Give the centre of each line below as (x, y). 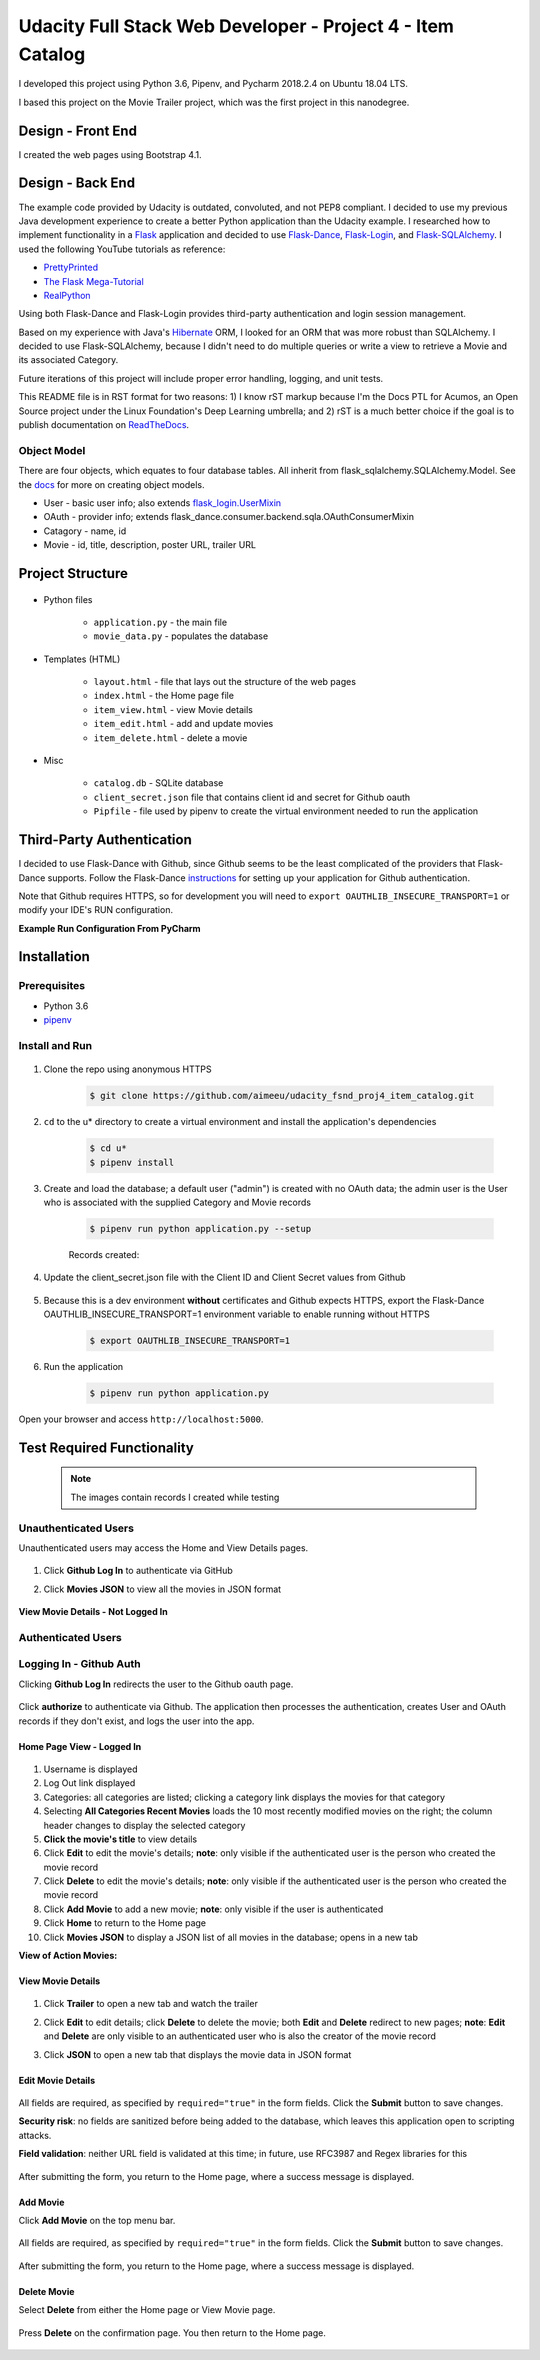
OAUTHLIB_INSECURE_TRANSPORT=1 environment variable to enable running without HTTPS (236, 1314)
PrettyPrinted (71, 267)
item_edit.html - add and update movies (183, 724)
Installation (54, 956)
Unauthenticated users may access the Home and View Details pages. (163, 1547)
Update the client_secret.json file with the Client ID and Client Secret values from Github (224, 1277)
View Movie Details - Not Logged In (93, 1612)
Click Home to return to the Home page (125, 1923)
